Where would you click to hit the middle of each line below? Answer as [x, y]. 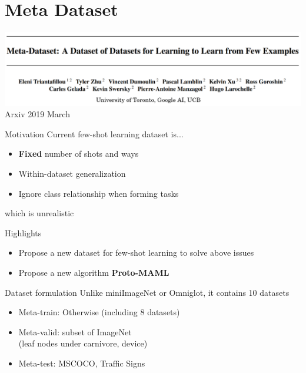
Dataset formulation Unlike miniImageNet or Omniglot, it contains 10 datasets [147, 292]
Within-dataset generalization [72, 173]
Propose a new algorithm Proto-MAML [94, 272]
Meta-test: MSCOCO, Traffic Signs [82, 363]
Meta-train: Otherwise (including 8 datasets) [99, 312]
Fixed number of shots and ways [79, 154]
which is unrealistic [39, 213]
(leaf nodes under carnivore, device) [83, 343]
